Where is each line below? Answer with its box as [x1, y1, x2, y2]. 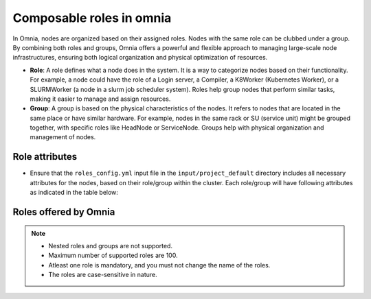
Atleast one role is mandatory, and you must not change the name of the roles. [48, 261, 271, 269]
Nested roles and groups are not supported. [48, 241, 173, 250]
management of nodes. [30, 133, 96, 141]
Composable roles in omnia [12, 10, 172, 25]
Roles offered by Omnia [12, 206, 115, 217]
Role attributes [12, 151, 78, 163]
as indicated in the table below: [30, 189, 118, 197]
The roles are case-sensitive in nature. [48, 271, 157, 279]
